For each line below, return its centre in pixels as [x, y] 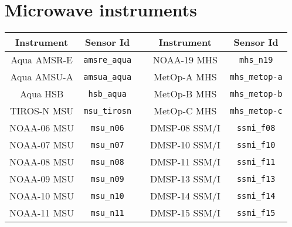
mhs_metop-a [256, 77]
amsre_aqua [108, 60]
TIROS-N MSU [42, 111]
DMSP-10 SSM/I [185, 145]
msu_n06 [107, 128]
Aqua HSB [42, 94]
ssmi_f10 [256, 145]
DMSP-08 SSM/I [185, 128]
